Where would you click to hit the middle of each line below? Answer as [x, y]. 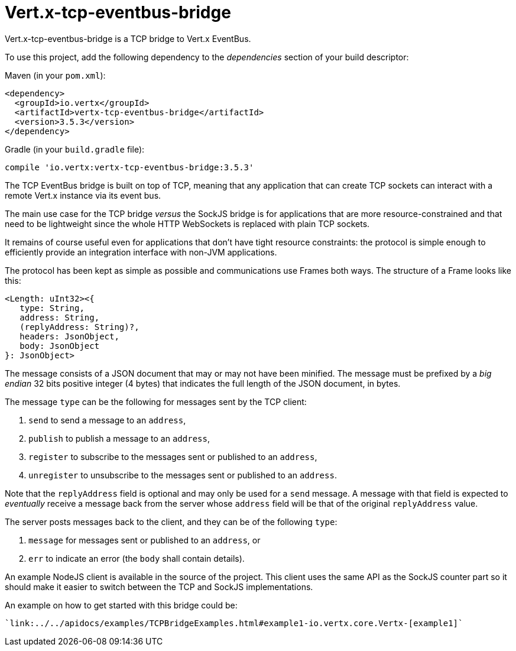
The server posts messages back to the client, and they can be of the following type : [171, 522]
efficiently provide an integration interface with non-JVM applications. [141, 252]
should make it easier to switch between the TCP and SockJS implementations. [159, 587]
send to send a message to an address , [107, 420]
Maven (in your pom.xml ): [55, 75]
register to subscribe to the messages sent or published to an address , [173, 456]
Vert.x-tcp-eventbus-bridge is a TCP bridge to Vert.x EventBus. [128, 38]
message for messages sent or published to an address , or [145, 540]
